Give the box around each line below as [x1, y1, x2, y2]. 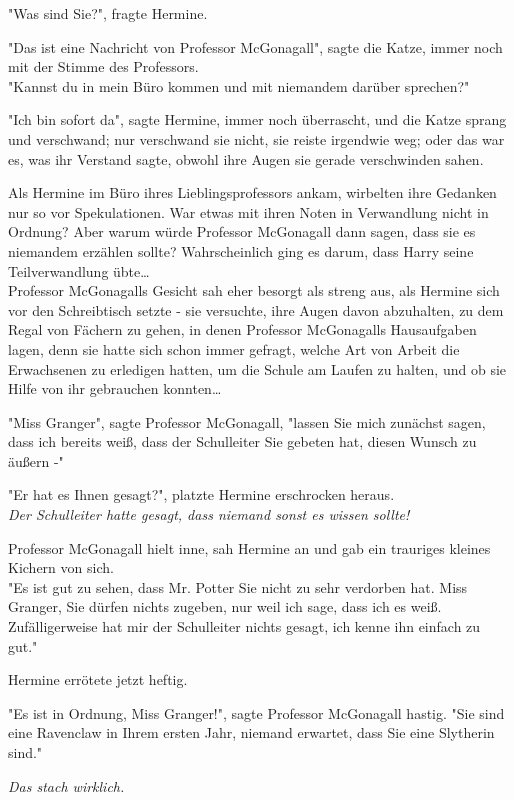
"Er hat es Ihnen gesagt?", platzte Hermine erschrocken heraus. [8, 484, 395, 505]
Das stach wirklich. [8, 775, 125, 796]
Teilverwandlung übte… [8, 260, 150, 281]
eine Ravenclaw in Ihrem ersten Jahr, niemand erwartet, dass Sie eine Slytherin [8, 722, 495, 743]
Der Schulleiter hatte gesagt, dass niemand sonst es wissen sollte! [8, 504, 410, 525]
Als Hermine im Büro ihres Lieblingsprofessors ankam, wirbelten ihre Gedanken [8, 182, 497, 203]
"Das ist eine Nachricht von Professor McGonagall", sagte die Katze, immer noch [8, 36, 503, 57]
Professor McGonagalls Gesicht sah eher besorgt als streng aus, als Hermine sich [8, 280, 500, 301]
